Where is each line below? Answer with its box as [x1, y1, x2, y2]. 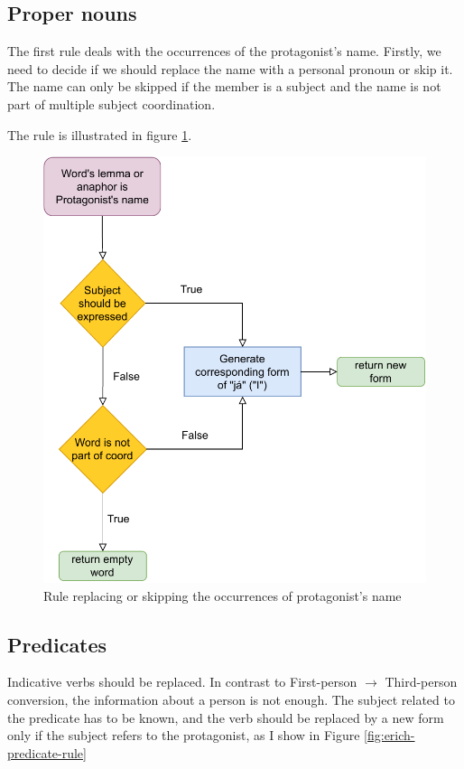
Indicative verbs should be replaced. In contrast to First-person [7, 672, 357, 691]
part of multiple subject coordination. [7, 94, 216, 113]
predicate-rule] [7, 743, 87, 762]
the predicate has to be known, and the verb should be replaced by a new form [7, 708, 444, 727]
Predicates [7, 630, 107, 658]
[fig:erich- [364, 726, 415, 745]
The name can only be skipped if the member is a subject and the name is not [7, 77, 441, 96]
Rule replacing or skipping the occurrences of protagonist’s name [43, 586, 402, 605]
